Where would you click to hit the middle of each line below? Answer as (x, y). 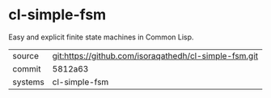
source (25, 55)
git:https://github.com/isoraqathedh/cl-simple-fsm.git (155, 55)
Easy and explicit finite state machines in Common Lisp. (101, 37)
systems (28, 82)
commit (27, 68)
